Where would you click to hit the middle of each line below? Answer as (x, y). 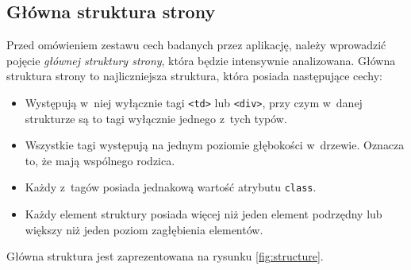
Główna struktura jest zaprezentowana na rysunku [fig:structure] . (165, 256)
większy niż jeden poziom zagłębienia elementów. (144, 229)
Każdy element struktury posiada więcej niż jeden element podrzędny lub (204, 214)
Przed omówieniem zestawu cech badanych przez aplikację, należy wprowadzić (196, 45)
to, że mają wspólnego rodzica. (100, 160)
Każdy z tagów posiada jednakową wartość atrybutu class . (171, 187)
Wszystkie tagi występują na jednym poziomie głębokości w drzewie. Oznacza (215, 145)
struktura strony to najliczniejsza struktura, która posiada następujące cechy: (195, 76)
